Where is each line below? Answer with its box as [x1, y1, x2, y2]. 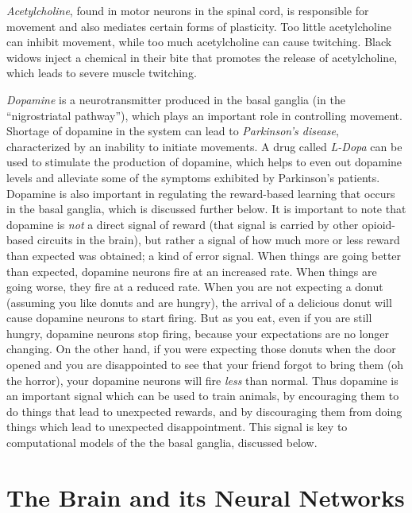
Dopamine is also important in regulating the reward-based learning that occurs [6, 185, 395, 201]
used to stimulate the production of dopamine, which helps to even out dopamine [6, 154, 402, 170]
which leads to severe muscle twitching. [6, 64, 197, 81]
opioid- [361, 216, 396, 232]
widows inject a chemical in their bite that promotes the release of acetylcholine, [6, 49, 398, 65]
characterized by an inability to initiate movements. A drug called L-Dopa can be [6, 138, 402, 154]
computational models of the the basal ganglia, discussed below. [6, 434, 318, 451]
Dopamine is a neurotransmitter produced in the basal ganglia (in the [6, 91, 345, 107]
